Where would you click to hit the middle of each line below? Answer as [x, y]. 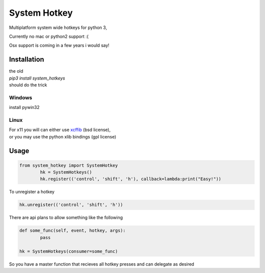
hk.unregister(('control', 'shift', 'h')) [71, 205]
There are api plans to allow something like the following [66, 218]
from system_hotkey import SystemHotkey [68, 165]
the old [16, 71]
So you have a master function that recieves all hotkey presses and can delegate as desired [102, 264]
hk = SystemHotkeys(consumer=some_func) [68, 251]
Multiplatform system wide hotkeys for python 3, [58, 27]
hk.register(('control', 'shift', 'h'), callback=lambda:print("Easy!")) [131, 179]
